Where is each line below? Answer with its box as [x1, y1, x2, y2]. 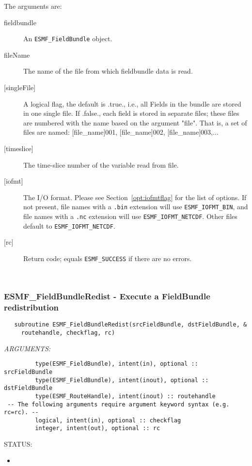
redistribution [4, 301, 59, 313]
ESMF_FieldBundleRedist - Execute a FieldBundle [4, 290, 210, 302]
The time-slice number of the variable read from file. [23, 159, 179, 170]
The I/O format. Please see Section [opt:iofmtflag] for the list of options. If [23, 192, 247, 202]
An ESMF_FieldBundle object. [23, 33, 112, 44]
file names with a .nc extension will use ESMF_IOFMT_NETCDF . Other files [23, 211, 237, 221]
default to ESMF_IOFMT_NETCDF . [23, 220, 115, 231]
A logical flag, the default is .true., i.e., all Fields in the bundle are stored [23, 98, 241, 109]
